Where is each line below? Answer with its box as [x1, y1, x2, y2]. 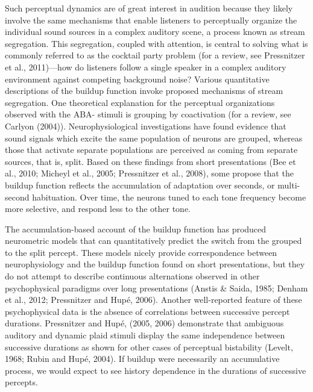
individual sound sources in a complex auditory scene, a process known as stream [5, 25, 305, 38]
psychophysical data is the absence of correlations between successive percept [5, 305, 290, 317]
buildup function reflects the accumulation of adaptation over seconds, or [5, 178, 275, 191]
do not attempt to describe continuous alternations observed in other [5, 270, 260, 282]
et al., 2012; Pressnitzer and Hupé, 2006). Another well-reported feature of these [5, 293, 302, 306]
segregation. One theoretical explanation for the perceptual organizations [5, 96, 275, 108]
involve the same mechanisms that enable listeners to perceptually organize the [5, 13, 297, 26]
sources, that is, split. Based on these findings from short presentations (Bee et [5, 155, 296, 167]
